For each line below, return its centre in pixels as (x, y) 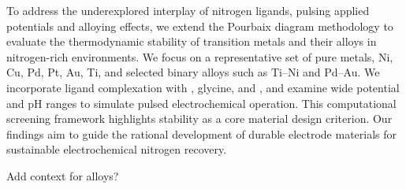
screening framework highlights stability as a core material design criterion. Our (199, 119)
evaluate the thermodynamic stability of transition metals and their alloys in (192, 41)
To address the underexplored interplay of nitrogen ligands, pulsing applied (188, 10)
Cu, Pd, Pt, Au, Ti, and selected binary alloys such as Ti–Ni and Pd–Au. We (193, 72)
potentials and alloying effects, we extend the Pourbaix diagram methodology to (200, 26)
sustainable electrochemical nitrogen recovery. (117, 149)
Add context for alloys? (63, 175)
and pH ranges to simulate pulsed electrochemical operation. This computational (201, 103)
